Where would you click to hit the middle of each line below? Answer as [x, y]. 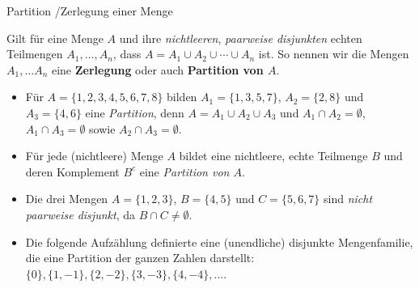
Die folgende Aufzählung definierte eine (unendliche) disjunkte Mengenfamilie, [219, 241]
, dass [127, 54]
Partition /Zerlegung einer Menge [90, 11]
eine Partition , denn [135, 112]
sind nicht [348, 199]
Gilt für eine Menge [55, 38]
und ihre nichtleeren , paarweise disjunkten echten [241, 38]
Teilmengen [35, 54]
